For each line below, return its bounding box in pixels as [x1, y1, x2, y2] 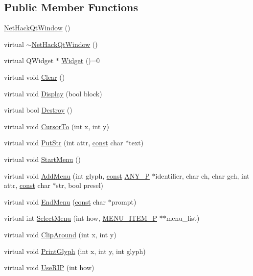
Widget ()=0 [61, 55, 100, 66]
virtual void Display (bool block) [4, 88, 102, 98]
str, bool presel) [56, 180, 104, 190]
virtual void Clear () [4, 71, 65, 82]
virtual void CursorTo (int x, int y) [4, 121, 109, 131]
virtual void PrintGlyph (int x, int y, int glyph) [4, 246, 146, 256]
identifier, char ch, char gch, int [155, 170, 250, 181]
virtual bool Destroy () [4, 105, 72, 115]
